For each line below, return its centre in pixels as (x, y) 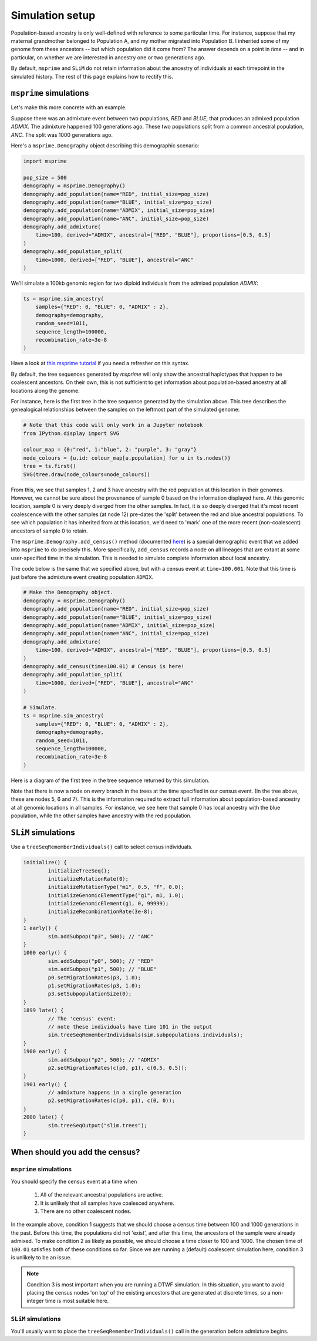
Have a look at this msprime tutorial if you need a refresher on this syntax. (100, 363)
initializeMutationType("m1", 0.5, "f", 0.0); (116, 887)
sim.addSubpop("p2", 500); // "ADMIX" (104, 1059)
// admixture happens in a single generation (114, 1093)
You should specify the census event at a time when (74, 1181)
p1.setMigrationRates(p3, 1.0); (94, 985)
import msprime (45, 161)
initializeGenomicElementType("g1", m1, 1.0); (116, 895)
